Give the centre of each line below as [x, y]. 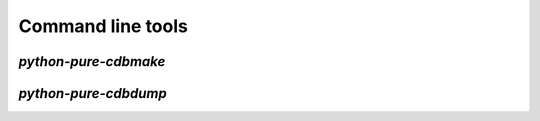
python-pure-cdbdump [92, 93]
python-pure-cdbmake [92, 61]
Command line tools [103, 26]
